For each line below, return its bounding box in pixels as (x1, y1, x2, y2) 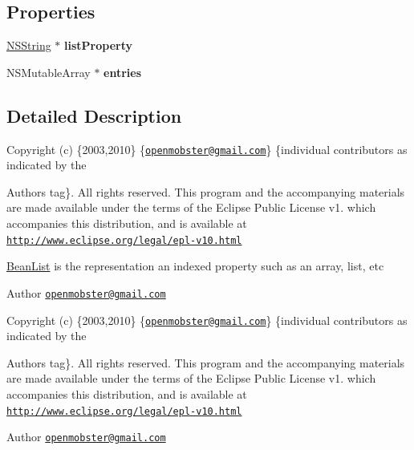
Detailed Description (6, 103, 182, 128)
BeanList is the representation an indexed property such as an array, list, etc (6, 257, 384, 274)
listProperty (64, 37, 132, 54)
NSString (6, 37, 51, 54)
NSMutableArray (6, 63, 91, 80)
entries (103, 63, 142, 80)
